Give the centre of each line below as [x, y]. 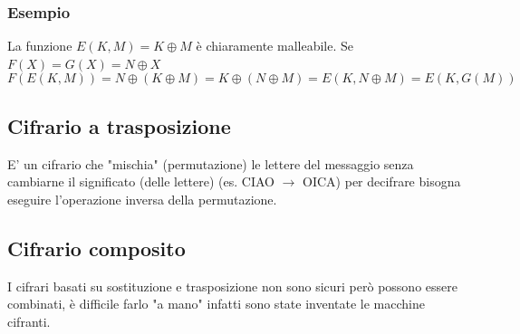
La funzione [40, 46]
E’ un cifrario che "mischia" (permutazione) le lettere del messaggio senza [211, 163]
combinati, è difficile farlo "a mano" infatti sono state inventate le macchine [216, 304]
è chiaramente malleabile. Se [274, 46]
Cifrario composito [96, 248]
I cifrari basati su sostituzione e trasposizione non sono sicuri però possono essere [232, 286]
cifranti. [29, 321]
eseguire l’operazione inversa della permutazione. [142, 199]
